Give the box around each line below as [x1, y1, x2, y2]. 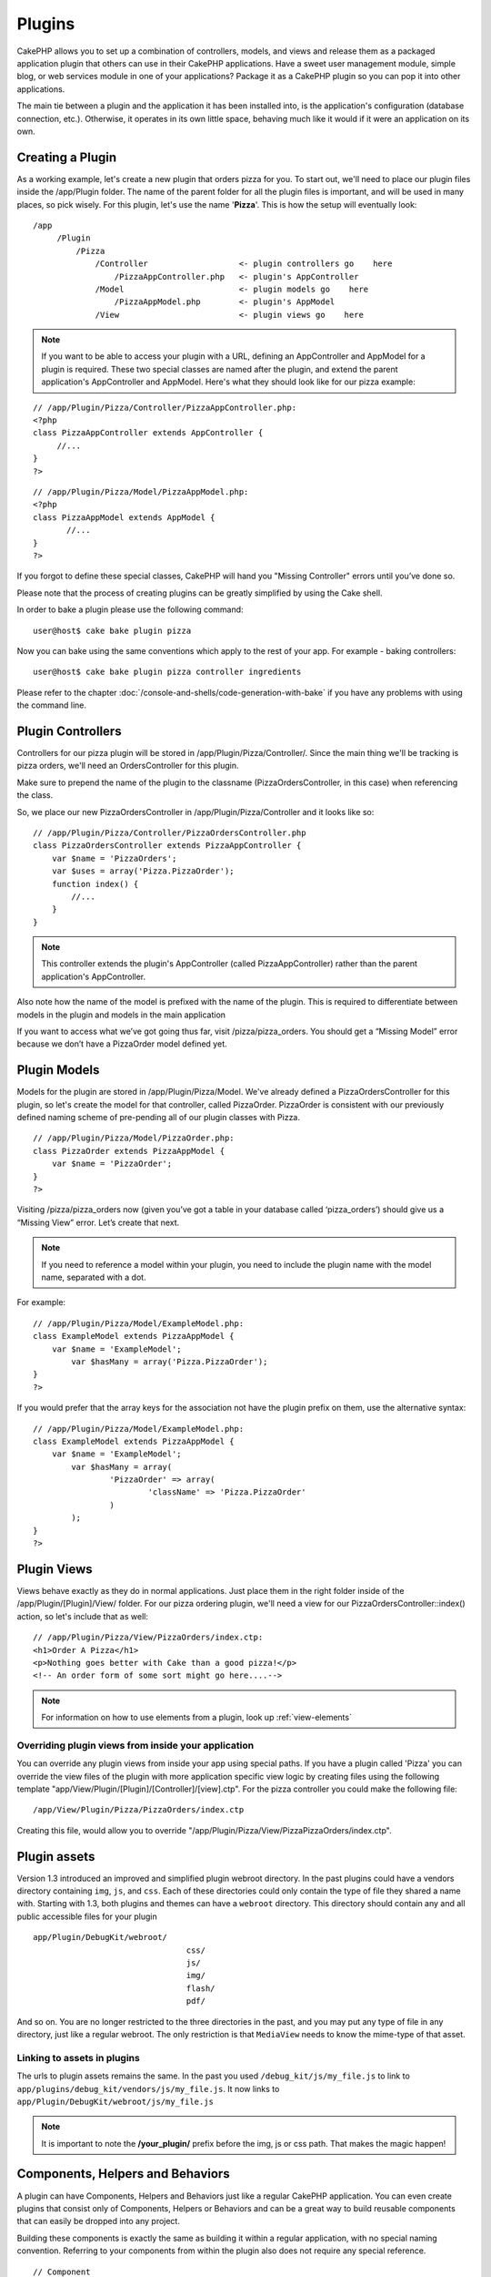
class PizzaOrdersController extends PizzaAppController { [33, 841, 302, 851]
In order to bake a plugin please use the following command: [16, 604, 245, 615]
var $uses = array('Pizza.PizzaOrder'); [51, 866, 235, 876]
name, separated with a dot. [41, 1271, 146, 1282]
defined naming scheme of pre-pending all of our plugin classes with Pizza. [16, 1112, 300, 1123]
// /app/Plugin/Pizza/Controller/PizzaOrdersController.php [33, 827, 306, 838]
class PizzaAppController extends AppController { [33, 428, 264, 438]
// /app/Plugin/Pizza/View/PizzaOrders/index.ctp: [33, 1632, 264, 1643]
